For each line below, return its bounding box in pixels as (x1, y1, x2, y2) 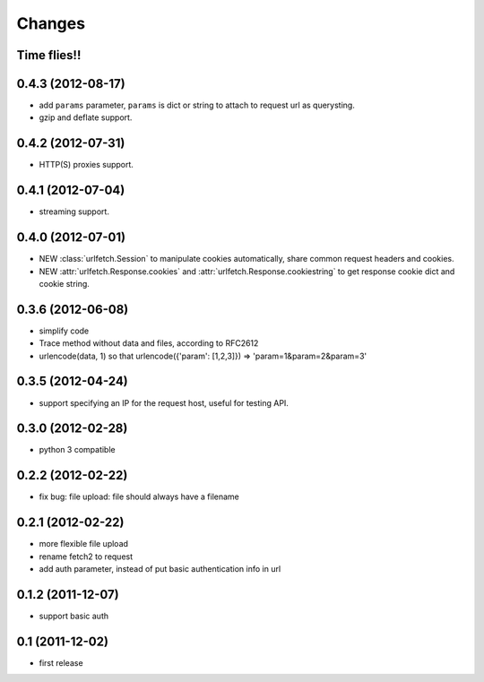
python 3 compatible (39, 445, 116, 455)
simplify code (39, 325, 90, 336)
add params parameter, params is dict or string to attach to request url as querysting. (39, 99, 356, 111)
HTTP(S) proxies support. (39, 160, 134, 170)
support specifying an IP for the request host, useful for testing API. (39, 397, 289, 408)
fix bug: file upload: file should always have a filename (39, 491, 239, 502)
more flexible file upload (39, 539, 129, 549)
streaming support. (39, 206, 109, 217)
